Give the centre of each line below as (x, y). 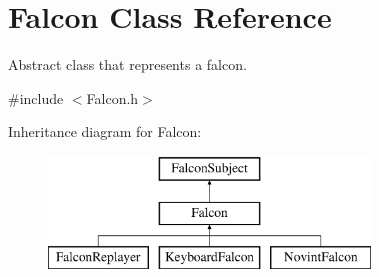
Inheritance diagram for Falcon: (105, 131)
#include (36, 97)
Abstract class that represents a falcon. (127, 64)
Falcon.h (112, 97)
